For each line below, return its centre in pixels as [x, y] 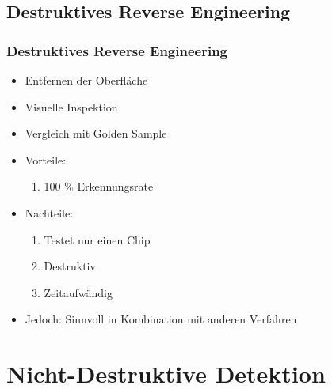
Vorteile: [46, 159]
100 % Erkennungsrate [99, 186]
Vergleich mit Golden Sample [96, 133]
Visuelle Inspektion [71, 106]
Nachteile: [49, 212]
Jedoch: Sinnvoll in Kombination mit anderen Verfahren [161, 319]
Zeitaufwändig [78, 292]
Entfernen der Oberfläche [86, 80]
